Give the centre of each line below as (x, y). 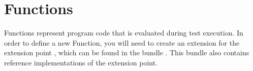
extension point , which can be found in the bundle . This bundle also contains (127, 52)
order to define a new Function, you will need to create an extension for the (122, 42)
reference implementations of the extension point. (81, 62)
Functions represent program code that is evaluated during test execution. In (124, 33)
